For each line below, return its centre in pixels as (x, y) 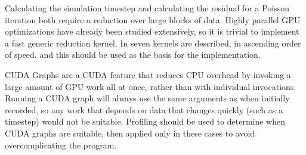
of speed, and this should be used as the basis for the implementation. (133, 55)
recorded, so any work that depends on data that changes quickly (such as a (144, 109)
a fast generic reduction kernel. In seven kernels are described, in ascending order (153, 43)
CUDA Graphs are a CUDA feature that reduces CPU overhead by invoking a (148, 74)
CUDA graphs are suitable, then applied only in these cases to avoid (130, 133)
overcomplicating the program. (61, 145)
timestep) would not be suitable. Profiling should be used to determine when (145, 121)
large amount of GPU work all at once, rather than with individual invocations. (151, 86)
